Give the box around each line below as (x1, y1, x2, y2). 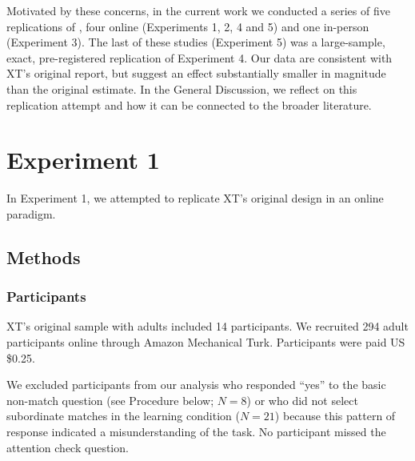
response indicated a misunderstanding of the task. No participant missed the (6, 423, 386, 440)
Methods (6, 244, 81, 269)
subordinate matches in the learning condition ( (6, 407, 240, 424)
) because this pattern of (274, 407, 396, 424)
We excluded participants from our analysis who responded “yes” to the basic (6, 376, 386, 393)
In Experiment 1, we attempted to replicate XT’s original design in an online (6, 190, 384, 206)
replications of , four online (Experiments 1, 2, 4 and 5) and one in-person (6, 18, 369, 34)
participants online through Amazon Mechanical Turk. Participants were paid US (6, 334, 405, 351)
